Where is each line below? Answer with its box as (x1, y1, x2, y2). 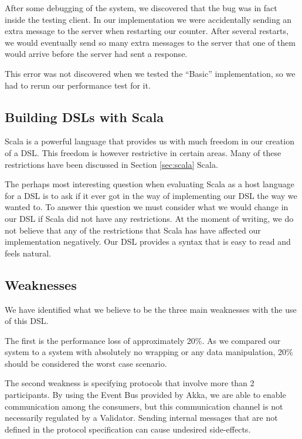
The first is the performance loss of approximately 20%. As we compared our (5, 334, 281, 346)
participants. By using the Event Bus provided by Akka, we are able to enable (5, 389, 286, 401)
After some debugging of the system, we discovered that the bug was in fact (5, 2, 277, 13)
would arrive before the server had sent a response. (5, 48, 188, 60)
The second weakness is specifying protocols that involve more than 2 (5, 377, 255, 389)
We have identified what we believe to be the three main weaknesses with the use (5, 303, 297, 315)
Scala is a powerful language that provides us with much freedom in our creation (5, 135, 294, 147)
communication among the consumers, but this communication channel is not (5, 400, 283, 412)
